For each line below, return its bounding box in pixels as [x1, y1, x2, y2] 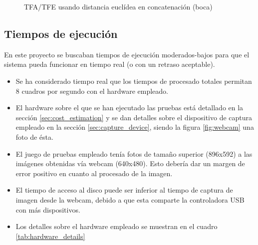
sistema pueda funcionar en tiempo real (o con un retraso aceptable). [4, 59, 215, 69]
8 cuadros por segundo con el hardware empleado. [15, 85, 168, 96]
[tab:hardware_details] [15, 231, 85, 241]
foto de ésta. [15, 131, 53, 142]
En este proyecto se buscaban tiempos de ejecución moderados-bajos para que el [4, 49, 250, 59]
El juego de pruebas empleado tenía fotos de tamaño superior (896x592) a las [15, 148, 253, 159]
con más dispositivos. [15, 204, 80, 215]
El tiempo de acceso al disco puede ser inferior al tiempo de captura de [15, 185, 233, 195]
